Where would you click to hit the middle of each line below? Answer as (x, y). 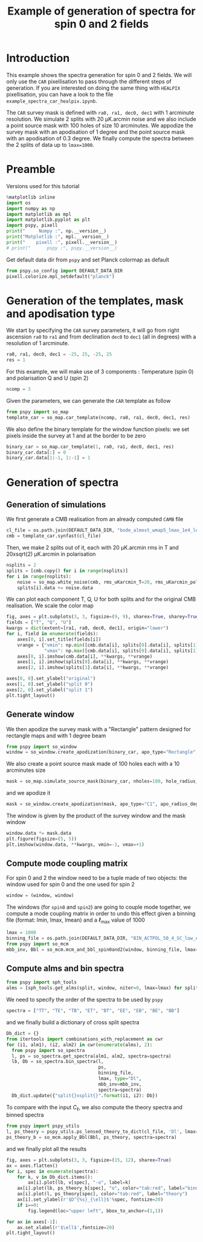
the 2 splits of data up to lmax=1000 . (50, 144)
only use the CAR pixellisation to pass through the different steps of (89, 81)
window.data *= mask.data (39, 833)
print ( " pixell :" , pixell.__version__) (62, 242)
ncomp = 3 (19, 390)
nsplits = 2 (21, 565)
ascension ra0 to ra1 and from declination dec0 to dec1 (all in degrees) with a (101, 337)
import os (19, 203)
